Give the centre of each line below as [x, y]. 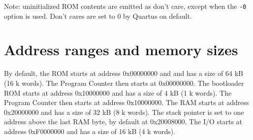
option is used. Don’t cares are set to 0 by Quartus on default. [98, 16]
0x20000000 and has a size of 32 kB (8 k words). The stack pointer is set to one [124, 112]
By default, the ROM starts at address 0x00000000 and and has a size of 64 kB [124, 73]
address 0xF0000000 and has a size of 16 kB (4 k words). [90, 131]
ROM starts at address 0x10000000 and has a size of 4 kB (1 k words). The [118, 92]
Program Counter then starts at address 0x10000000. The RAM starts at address [126, 102]
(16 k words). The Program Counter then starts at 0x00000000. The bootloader [124, 83]
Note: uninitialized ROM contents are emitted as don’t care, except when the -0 [125, 6]
